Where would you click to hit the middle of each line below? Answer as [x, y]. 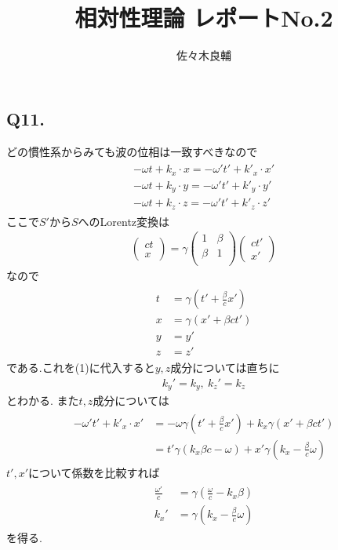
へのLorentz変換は [124, 221]
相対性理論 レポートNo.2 [204, 18]
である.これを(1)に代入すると [81, 368]
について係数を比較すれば [94, 472]
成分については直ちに [225, 368]
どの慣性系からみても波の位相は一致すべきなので [132, 151]
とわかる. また [43, 401]
